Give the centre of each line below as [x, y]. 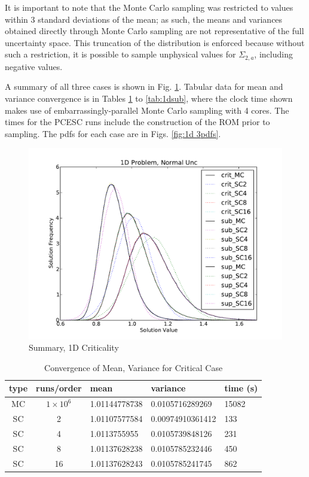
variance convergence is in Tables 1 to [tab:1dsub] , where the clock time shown [149, 98]
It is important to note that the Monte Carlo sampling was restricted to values [149, 7]
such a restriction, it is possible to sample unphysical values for [120, 54]
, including [273, 54]
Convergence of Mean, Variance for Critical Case [134, 367]
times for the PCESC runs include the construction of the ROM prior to [137, 122]
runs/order [59, 388]
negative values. [34, 66]
